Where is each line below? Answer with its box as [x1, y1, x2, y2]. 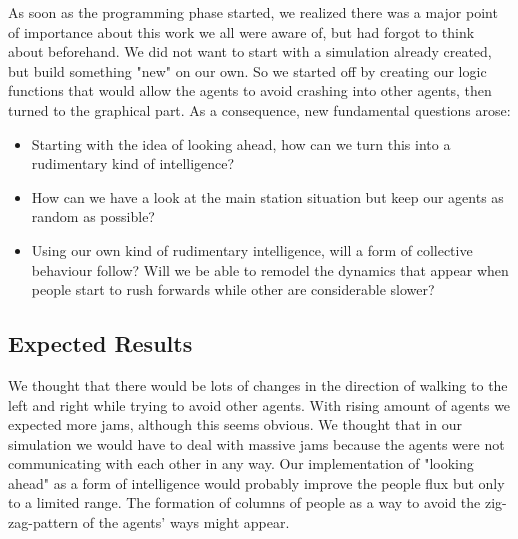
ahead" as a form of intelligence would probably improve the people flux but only [8, 472, 505, 493]
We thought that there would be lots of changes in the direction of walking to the [8, 374, 508, 395]
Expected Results [8, 328, 193, 359]
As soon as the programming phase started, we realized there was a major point [8, 2, 498, 22]
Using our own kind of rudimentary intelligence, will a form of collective [31, 239, 473, 260]
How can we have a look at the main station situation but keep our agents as [31, 186, 504, 207]
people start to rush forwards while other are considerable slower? [31, 279, 435, 300]
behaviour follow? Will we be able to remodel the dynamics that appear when [31, 259, 509, 280]
